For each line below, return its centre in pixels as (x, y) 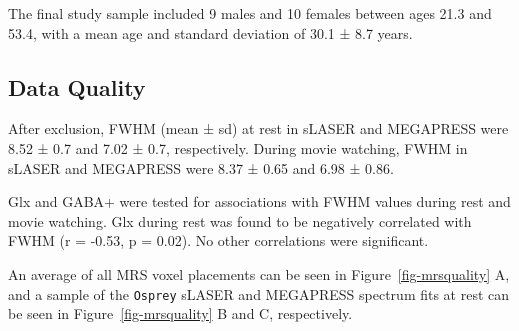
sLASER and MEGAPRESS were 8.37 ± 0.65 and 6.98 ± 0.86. (201, 167)
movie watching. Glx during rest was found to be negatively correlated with (240, 220)
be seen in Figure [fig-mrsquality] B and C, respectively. (180, 313)
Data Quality (77, 86)
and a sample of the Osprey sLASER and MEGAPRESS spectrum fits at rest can (259, 293)
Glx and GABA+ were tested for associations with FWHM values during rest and (259, 201)
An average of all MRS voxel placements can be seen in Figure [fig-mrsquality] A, (259, 273)
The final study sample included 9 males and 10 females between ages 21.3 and (250, 13)
